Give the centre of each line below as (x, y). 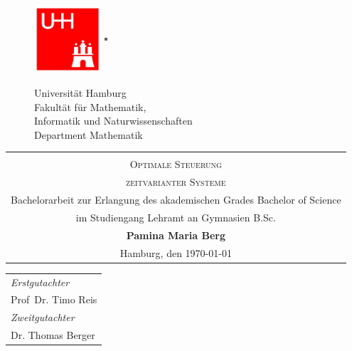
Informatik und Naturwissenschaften (113, 121)
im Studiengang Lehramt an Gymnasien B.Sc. (176, 217)
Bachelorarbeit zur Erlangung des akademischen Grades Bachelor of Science (176, 200)
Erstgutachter (40, 282)
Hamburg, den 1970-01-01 (176, 252)
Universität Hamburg (80, 93)
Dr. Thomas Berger (53, 335)
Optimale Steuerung (176, 164)
